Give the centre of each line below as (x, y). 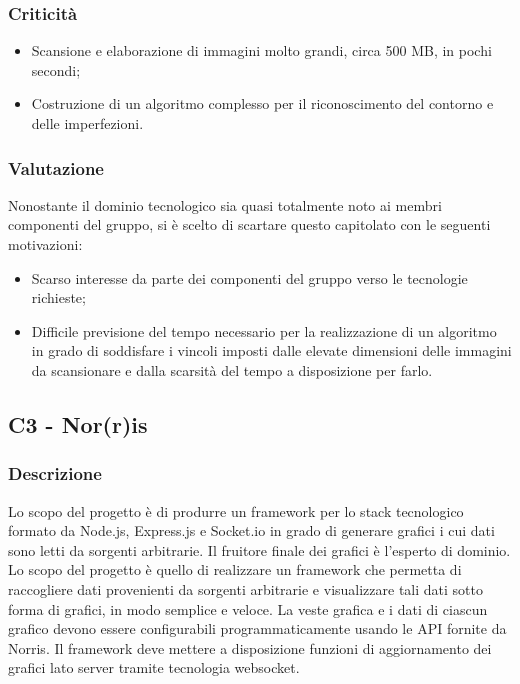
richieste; (58, 297)
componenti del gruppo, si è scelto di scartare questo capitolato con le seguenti (249, 224)
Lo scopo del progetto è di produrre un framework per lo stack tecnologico (236, 510)
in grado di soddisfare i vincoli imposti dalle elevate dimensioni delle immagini (271, 350)
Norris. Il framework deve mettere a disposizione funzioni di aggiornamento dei (250, 647)
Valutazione (56, 167)
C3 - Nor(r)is (78, 423)
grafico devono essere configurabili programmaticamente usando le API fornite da (257, 628)
